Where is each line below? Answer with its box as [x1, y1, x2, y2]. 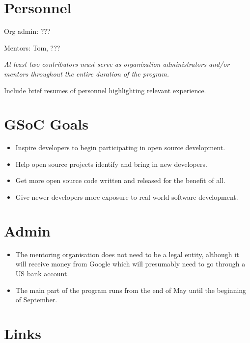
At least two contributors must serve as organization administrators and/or [4, 59, 230, 69]
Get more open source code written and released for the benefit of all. [15, 175, 225, 185]
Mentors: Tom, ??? [4, 42, 60, 53]
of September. [15, 294, 57, 305]
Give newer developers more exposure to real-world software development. [15, 192, 238, 202]
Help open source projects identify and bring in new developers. [15, 158, 207, 169]
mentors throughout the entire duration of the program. [4, 68, 169, 79]
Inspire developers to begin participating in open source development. [15, 142, 225, 153]
